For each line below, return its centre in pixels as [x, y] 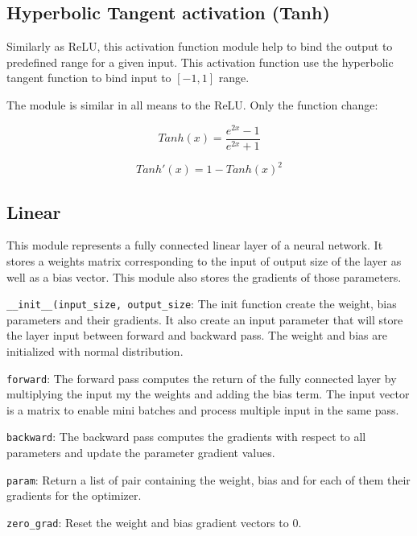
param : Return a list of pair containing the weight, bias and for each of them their [208, 479]
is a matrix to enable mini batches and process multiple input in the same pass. [203, 409]
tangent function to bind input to [89, 78]
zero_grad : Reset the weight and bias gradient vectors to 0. [154, 522]
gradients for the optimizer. [74, 495]
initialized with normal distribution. [95, 351]
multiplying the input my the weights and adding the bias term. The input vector [208, 394]
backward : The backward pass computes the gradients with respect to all [186, 437]
